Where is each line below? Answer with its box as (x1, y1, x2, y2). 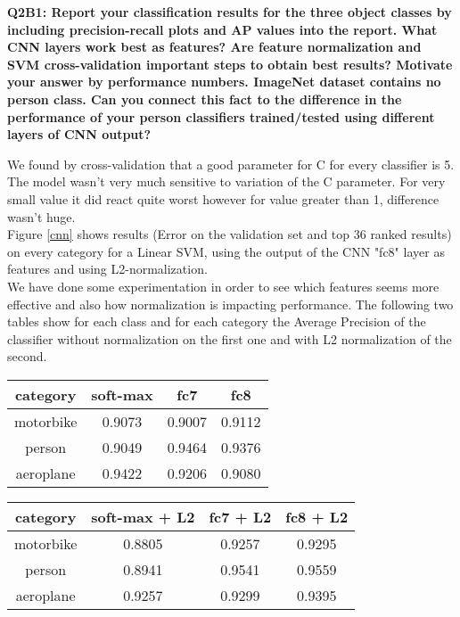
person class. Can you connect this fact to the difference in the (7, 89, 402, 108)
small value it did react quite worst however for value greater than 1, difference (7, 189, 439, 208)
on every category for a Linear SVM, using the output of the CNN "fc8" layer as (7, 242, 445, 260)
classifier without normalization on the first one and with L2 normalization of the (7, 329, 452, 348)
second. (7, 347, 47, 366)
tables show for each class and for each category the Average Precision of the (7, 312, 426, 331)
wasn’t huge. (7, 207, 76, 226)
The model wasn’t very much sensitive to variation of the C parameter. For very (7, 172, 446, 191)
